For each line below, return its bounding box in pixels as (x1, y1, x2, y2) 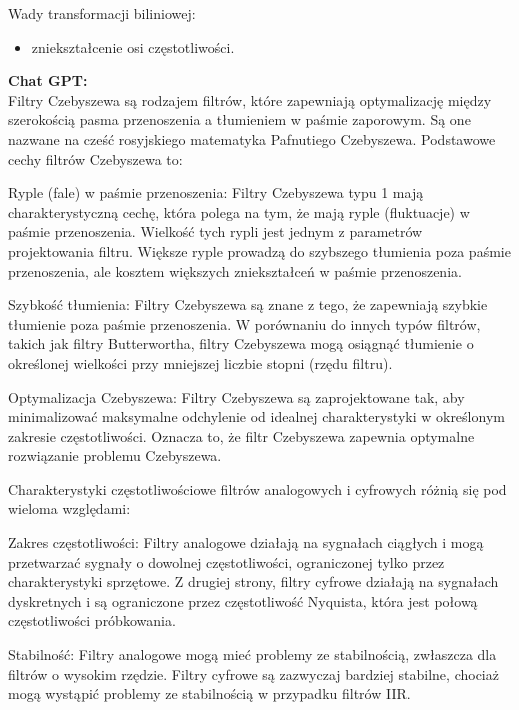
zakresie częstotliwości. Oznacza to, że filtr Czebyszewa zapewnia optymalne (8, 425, 475, 446)
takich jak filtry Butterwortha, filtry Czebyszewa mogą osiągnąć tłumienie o (8, 333, 474, 354)
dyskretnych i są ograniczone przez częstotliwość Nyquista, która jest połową (8, 590, 478, 611)
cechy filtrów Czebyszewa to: (8, 148, 183, 169)
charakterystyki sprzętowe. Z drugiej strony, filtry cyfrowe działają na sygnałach (8, 571, 499, 592)
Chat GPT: (8, 70, 88, 91)
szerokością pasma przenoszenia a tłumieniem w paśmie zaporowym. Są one (8, 109, 471, 130)
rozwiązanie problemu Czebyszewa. (8, 445, 222, 466)
